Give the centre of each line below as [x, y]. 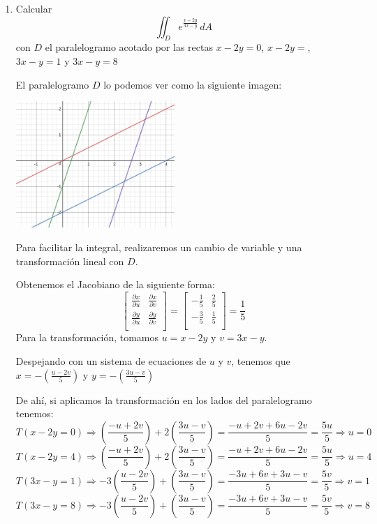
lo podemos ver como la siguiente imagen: [193, 84]
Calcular [34, 8]
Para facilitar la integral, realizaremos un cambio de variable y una [159, 247]
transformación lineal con [70, 261]
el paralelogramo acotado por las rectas [129, 47]
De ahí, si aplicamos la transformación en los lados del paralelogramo [164, 399]
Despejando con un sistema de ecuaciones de [111, 360]
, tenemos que [261, 360]
